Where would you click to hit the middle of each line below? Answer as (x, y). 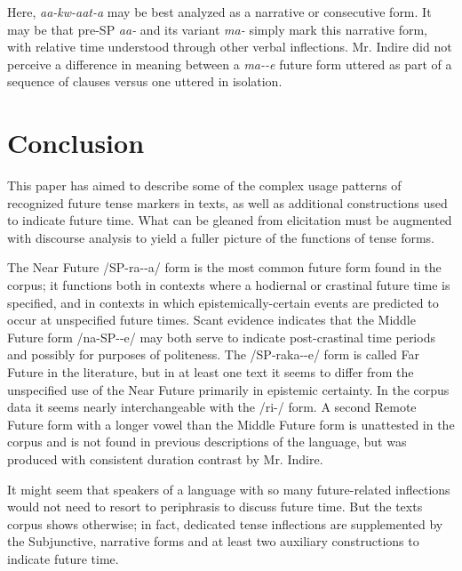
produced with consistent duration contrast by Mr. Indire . (165, 459)
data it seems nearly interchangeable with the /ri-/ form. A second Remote (212, 407)
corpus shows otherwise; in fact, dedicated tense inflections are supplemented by (225, 523)
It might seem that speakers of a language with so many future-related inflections (229, 489)
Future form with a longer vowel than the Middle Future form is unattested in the (231, 424)
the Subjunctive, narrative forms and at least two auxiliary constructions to (213, 541)
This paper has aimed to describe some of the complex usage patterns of (204, 185)
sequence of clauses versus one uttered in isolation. (145, 81)
